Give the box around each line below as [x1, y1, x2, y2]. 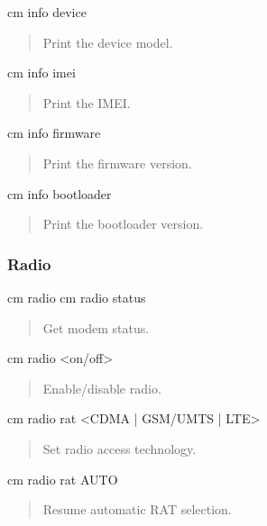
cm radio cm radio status [7, 287, 146, 306]
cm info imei [7, 63, 76, 82]
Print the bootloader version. [42, 214, 204, 233]
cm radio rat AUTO [7, 469, 118, 488]
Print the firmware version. [42, 153, 192, 172]
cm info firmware [7, 123, 101, 142]
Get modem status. [42, 318, 150, 337]
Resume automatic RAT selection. [42, 500, 232, 519]
